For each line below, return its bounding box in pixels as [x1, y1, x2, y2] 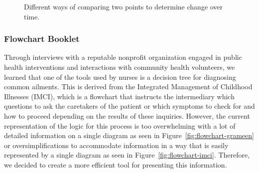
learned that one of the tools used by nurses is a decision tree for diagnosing [4, 71, 236, 82]
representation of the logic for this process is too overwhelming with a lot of [4, 120, 236, 131]
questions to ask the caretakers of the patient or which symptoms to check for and [4, 101, 255, 111]
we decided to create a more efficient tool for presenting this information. [4, 159, 227, 170]
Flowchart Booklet [4, 32, 80, 45]
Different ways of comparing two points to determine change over [24, 1, 223, 11]
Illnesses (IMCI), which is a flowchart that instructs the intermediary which [4, 91, 235, 101]
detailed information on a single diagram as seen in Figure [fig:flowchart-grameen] [4, 130, 254, 141]
